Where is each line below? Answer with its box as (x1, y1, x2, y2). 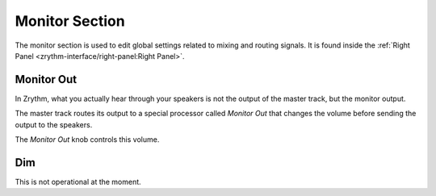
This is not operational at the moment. (15, 177, 141, 186)
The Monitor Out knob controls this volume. (15, 135, 160, 144)
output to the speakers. (15, 119, 93, 129)
